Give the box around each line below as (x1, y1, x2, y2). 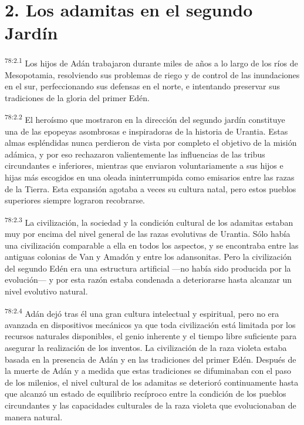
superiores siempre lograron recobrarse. (5, 194, 146, 206)
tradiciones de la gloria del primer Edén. (5, 91, 150, 103)
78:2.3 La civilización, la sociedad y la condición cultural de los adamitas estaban (5, 214, 293, 228)
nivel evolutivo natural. (5, 285, 88, 297)
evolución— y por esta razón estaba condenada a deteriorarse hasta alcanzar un (5, 273, 292, 286)
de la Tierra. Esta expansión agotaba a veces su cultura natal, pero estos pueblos (5, 182, 296, 195)
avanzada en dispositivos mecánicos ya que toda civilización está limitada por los (5, 318, 296, 330)
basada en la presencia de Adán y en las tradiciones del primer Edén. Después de (5, 353, 296, 365)
